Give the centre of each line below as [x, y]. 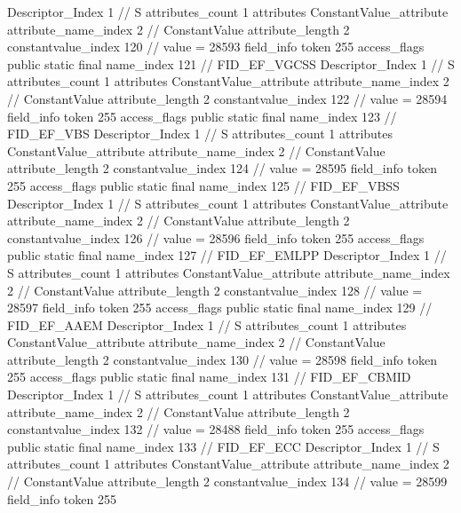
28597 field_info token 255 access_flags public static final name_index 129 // [220, 308]
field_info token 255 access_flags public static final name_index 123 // [202, 116]
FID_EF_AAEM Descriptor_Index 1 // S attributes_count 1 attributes [207, 324]
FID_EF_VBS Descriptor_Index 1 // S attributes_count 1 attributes [200, 134]
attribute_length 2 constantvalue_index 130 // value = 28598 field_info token [222, 359]
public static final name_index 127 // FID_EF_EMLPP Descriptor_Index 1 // [227, 255]
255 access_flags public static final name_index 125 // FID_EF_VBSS [203, 185]
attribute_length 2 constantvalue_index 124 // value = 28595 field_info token [222, 168]
